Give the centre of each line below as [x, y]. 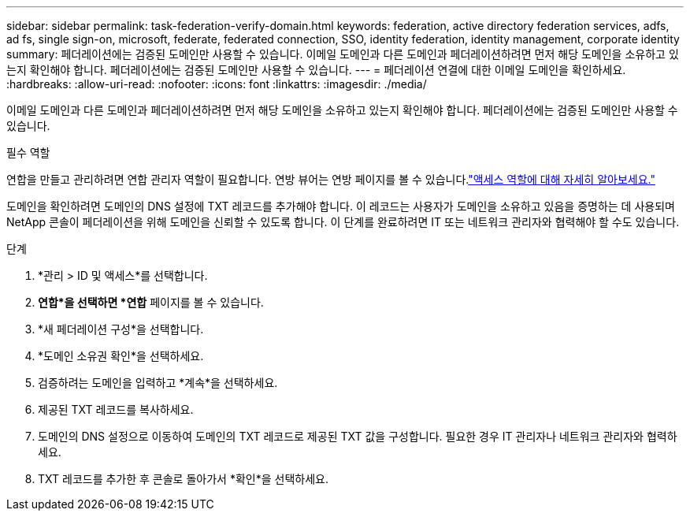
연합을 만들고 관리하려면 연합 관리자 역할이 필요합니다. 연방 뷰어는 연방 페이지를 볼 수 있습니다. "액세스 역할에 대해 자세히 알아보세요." [331, 179]
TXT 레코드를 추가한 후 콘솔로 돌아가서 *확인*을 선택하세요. [183, 479]
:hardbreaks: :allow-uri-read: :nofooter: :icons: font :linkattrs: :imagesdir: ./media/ [217, 84]
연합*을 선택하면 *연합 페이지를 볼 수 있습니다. [151, 302]
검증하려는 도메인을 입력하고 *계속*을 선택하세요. [158, 383]
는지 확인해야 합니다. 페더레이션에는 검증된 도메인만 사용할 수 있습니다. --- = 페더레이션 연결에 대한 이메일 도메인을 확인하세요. [316, 70]
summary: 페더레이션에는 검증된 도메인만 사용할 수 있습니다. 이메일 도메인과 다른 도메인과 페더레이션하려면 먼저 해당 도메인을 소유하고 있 [343, 54]
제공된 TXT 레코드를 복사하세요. [116, 409]
